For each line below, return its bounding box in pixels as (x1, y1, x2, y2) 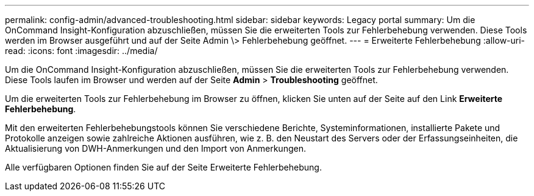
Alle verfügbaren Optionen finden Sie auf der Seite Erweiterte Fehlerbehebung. (5, 162, 322, 172)
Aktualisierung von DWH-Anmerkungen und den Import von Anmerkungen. (5, 143, 306, 154)
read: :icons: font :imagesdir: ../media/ (5, 46, 158, 56)
